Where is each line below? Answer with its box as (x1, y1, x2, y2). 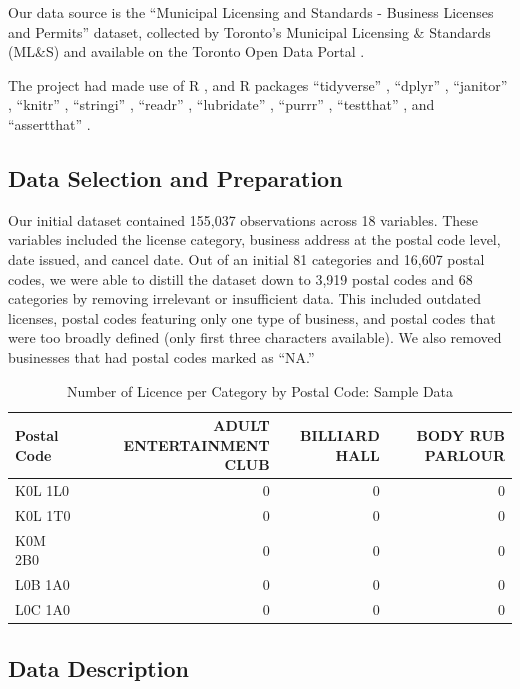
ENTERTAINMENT (123, 434, 270, 455)
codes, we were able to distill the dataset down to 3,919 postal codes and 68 (8, 268, 473, 289)
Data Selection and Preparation (8, 162, 343, 193)
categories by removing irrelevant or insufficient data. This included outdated (8, 288, 481, 309)
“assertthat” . (8, 113, 91, 134)
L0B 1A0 (15, 574, 70, 595)
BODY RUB (416, 424, 505, 445)
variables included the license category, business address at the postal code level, (8, 229, 501, 250)
